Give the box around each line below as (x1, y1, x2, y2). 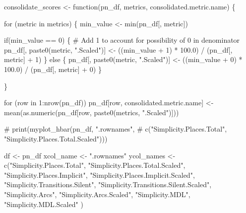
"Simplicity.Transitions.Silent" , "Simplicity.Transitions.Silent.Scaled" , (4, 179, 212, 190)
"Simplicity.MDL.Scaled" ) (4, 199, 83, 209)
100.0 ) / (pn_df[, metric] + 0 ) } (4, 64, 102, 74)
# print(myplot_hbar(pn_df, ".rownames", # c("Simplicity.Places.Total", (4, 124, 227, 134)
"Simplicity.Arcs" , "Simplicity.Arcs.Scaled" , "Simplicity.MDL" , (4, 189, 190, 199)
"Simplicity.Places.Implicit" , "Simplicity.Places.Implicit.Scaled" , (4, 169, 195, 180)
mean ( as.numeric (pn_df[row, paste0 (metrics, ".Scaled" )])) (4, 107, 179, 117)
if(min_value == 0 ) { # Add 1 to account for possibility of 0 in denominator (4, 35, 240, 45)
